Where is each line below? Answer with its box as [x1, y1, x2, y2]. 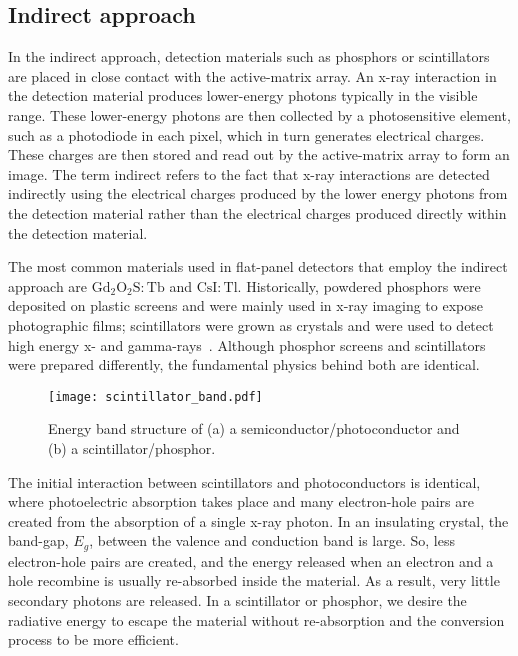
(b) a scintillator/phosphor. [48, 437, 216, 458]
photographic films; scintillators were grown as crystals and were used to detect [8, 314, 494, 335]
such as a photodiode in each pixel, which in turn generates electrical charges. [8, 124, 485, 145]
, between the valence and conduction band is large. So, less [89, 530, 455, 551]
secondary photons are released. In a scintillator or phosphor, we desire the [8, 589, 467, 610]
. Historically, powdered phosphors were [237, 275, 481, 296]
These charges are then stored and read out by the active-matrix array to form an [8, 144, 510, 165]
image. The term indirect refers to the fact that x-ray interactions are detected [8, 163, 490, 184]
